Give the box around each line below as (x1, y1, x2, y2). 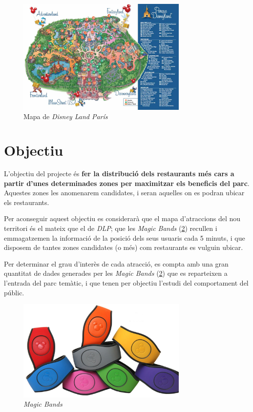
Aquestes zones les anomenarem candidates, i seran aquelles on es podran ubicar (4, 187, 245, 198)
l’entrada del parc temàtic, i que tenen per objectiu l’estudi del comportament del (4, 278, 249, 288)
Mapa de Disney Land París (23, 111, 108, 122)
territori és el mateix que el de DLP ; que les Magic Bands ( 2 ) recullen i (4, 223, 217, 233)
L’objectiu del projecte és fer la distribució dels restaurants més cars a (4, 168, 234, 179)
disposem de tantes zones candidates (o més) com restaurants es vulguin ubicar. (4, 242, 243, 252)
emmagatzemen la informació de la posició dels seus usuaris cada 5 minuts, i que (4, 232, 245, 243)
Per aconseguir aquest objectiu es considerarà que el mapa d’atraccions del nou (4, 213, 241, 224)
